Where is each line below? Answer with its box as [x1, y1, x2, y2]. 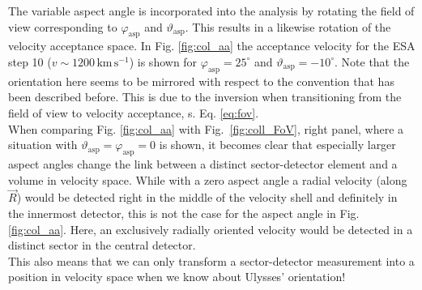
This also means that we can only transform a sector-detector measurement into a [8, 252, 415, 269]
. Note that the [335, 53, 410, 70]
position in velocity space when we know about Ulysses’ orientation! [8, 268, 346, 285]
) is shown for [129, 53, 198, 70]
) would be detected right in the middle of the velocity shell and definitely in [16, 189, 398, 206]
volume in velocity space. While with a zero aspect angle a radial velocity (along [8, 171, 407, 188]
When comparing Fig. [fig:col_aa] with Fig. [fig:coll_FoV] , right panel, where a [8, 120, 404, 137]
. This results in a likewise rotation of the [185, 18, 391, 35]
